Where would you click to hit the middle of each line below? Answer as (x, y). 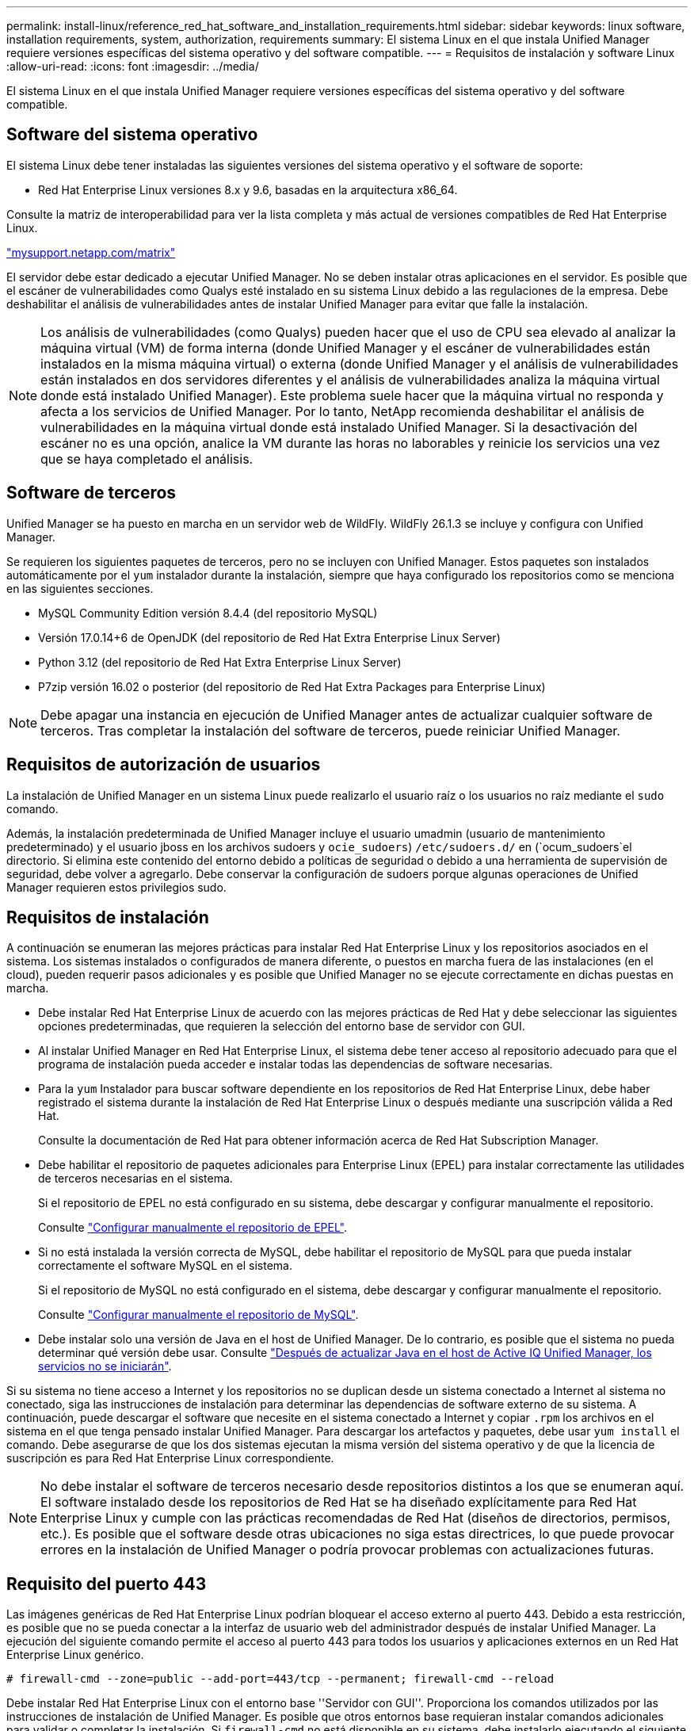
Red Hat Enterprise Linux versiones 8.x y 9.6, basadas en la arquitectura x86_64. (248, 189)
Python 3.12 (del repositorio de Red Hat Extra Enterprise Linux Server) (220, 662)
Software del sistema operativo (132, 135)
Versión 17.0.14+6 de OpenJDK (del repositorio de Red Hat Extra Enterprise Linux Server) (269, 637)
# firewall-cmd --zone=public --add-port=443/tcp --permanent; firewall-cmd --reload (280, 1679)
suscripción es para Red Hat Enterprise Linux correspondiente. (170, 1458)
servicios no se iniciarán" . (105, 1366)
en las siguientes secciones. (80, 588)
